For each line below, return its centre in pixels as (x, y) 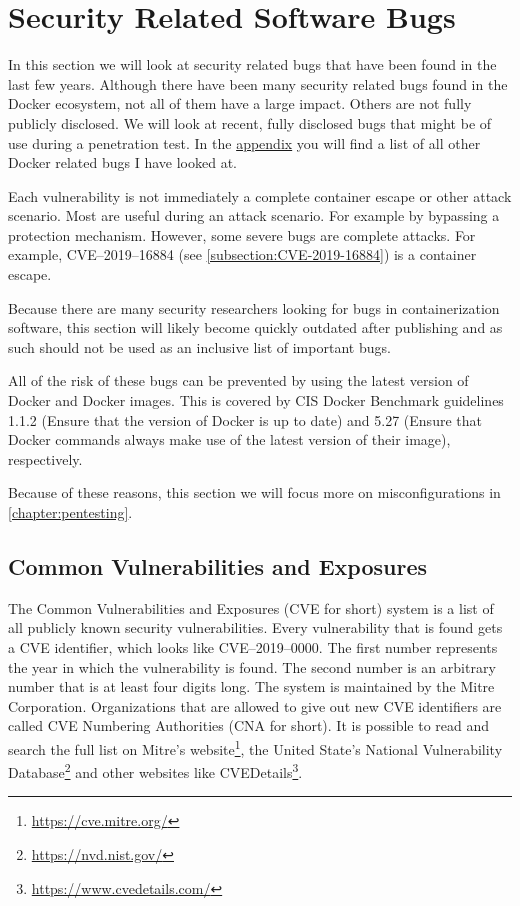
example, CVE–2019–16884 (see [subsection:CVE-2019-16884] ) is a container (242, 254)
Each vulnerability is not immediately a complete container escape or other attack (260, 195)
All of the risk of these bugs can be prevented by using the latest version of (238, 380)
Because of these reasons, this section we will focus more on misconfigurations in (254, 492)
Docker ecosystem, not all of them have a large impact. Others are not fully (240, 103)
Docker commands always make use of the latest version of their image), (229, 439)
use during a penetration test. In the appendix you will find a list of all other (244, 142)
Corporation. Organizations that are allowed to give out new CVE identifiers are (255, 705)
